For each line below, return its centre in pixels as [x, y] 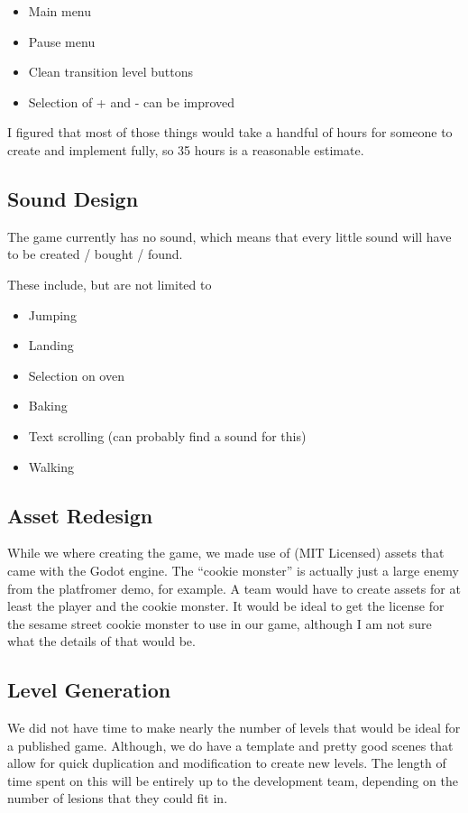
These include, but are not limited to [110, 284]
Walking [51, 466]
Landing [51, 345]
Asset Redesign [80, 515]
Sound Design [73, 198]
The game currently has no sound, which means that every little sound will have [229, 236]
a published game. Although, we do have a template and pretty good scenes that [230, 745]
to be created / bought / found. [95, 254]
